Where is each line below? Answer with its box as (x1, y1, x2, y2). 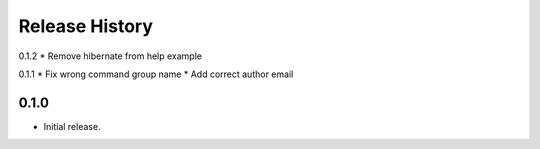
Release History (18, 15, 154, 37)
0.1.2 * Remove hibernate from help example (18, 50, 202, 62)
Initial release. (43, 120, 101, 132)
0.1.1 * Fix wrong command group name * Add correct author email (18, 68, 294, 80)
